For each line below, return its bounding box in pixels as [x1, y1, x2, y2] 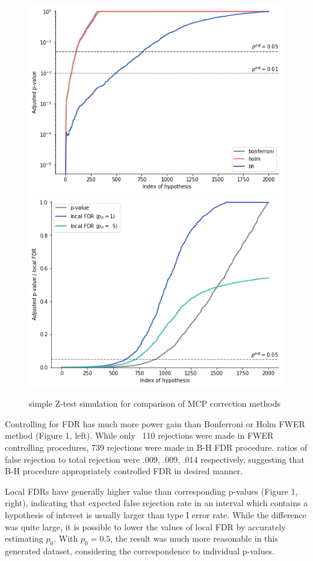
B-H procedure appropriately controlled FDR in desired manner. [5, 465, 243, 477]
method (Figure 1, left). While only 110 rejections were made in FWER [5, 429, 274, 442]
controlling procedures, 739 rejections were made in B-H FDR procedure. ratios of [5, 441, 308, 454]
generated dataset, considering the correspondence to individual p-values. [5, 545, 275, 557]
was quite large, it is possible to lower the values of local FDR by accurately [5, 520, 286, 533]
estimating [5, 532, 43, 545]
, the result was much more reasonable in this [110, 532, 278, 545]
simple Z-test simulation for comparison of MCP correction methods [29, 397, 280, 410]
